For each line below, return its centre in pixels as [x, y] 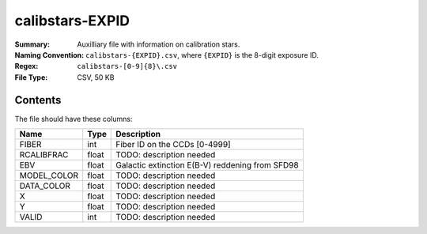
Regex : [26, 66]
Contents [38, 100]
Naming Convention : [49, 55]
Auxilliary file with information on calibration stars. [159, 44]
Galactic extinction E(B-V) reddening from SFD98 [208, 165]
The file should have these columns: [74, 119]
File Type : [31, 77]
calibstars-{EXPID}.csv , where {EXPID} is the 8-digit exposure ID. [202, 55]
